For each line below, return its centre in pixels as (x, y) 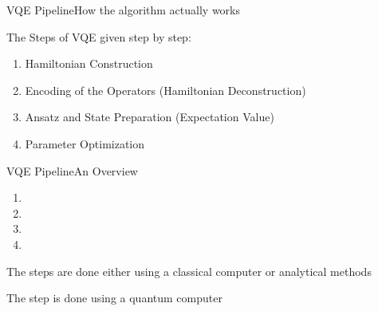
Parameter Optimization (85, 143)
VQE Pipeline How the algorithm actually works (124, 10)
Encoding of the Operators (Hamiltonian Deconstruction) (165, 90)
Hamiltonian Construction (89, 63)
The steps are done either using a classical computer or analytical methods (189, 271)
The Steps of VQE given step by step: (99, 36)
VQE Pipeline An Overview (72, 170)
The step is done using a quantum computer (114, 298)
